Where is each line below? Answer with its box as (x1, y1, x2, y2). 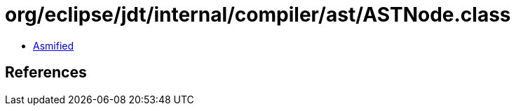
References (5, 64, 87, 82)
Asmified (33, 39, 74, 52)
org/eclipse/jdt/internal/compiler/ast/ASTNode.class (5, 3, 511, 27)
